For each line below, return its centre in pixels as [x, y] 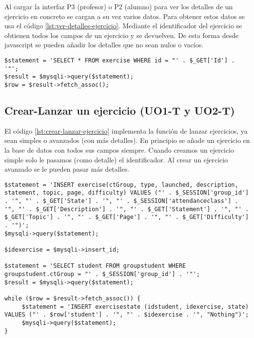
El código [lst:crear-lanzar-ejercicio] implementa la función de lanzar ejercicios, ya [126, 130]
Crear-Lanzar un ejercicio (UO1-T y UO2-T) [120, 110]
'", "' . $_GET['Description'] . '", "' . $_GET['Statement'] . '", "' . [127, 209]
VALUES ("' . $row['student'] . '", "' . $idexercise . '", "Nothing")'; [127, 315]
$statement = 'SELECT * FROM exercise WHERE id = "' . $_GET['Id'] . [120, 60]
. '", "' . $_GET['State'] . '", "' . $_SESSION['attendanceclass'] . [121, 201]
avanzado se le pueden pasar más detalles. [67, 169]
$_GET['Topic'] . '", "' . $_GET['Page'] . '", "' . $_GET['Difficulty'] [127, 217]
